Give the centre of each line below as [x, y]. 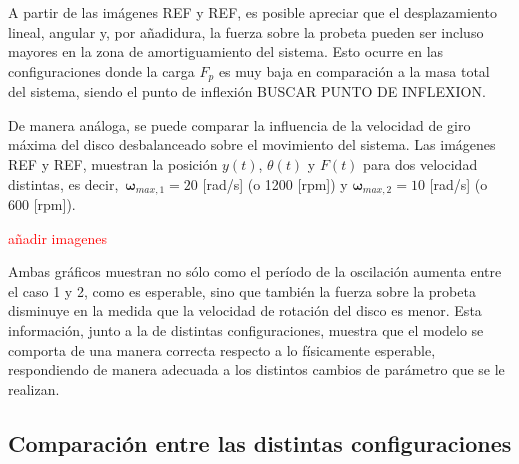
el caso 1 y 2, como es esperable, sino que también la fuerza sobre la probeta [242, 290]
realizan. [34, 388]
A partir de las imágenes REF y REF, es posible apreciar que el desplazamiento [252, 12]
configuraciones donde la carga [101, 70]
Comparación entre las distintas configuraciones [260, 442]
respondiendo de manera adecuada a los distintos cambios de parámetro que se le [256, 369]
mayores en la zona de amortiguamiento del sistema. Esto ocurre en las [226, 51]
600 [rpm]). [42, 204]
